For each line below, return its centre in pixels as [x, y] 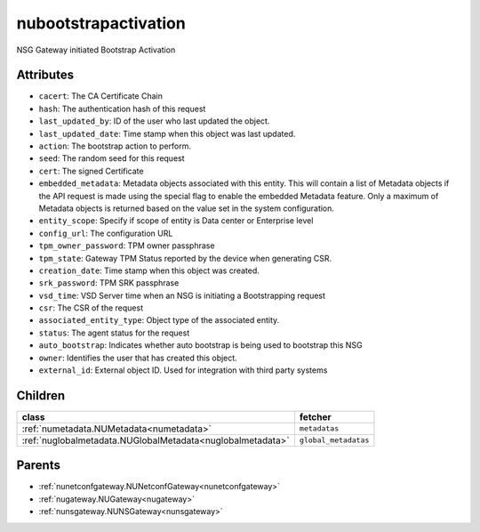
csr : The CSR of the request [91, 308]
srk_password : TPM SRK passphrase [109, 283]
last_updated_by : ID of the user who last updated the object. [154, 121]
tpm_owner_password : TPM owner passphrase [127, 246]
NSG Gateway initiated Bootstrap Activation [96, 50]
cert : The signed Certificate [91, 171]
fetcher [316, 416]
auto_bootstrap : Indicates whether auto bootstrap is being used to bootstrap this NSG [201, 345]
